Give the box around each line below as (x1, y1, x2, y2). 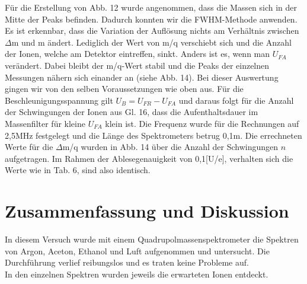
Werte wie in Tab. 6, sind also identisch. (5, 164, 151, 176)
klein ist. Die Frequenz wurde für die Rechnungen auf (105, 117, 299, 129)
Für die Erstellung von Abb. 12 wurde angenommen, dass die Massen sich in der (5, 1, 298, 13)
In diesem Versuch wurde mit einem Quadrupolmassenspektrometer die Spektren (5, 233, 299, 245)
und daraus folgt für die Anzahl (178, 94, 294, 106)
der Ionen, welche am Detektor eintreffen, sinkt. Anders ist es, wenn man (5, 47, 270, 60)
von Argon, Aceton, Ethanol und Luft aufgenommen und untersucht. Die (5, 244, 270, 257)
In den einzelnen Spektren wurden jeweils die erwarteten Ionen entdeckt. (5, 267, 268, 280)
